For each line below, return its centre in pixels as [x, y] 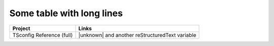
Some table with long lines [66, 13]
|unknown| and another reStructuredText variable [137, 35]
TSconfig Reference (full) [43, 35]
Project [21, 28]
